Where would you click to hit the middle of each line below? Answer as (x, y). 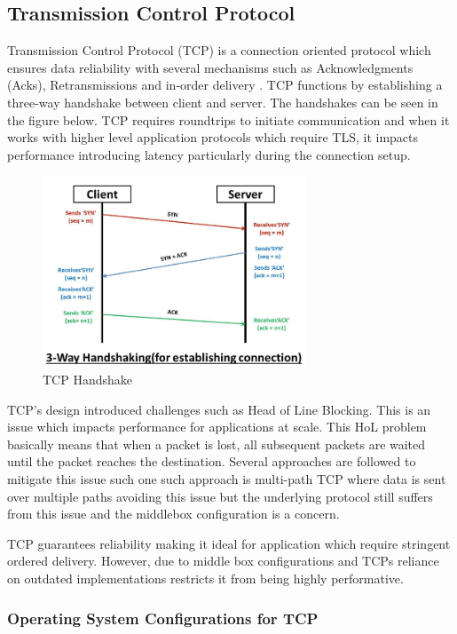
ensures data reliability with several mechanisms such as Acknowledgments (210, 67)
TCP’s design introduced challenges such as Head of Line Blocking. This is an (219, 409)
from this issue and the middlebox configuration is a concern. (173, 514)
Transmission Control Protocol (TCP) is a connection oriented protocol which (219, 50)
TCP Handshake (87, 380)
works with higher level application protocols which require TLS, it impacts (213, 137)
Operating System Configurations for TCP (163, 618)
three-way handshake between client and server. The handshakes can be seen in (223, 102)
